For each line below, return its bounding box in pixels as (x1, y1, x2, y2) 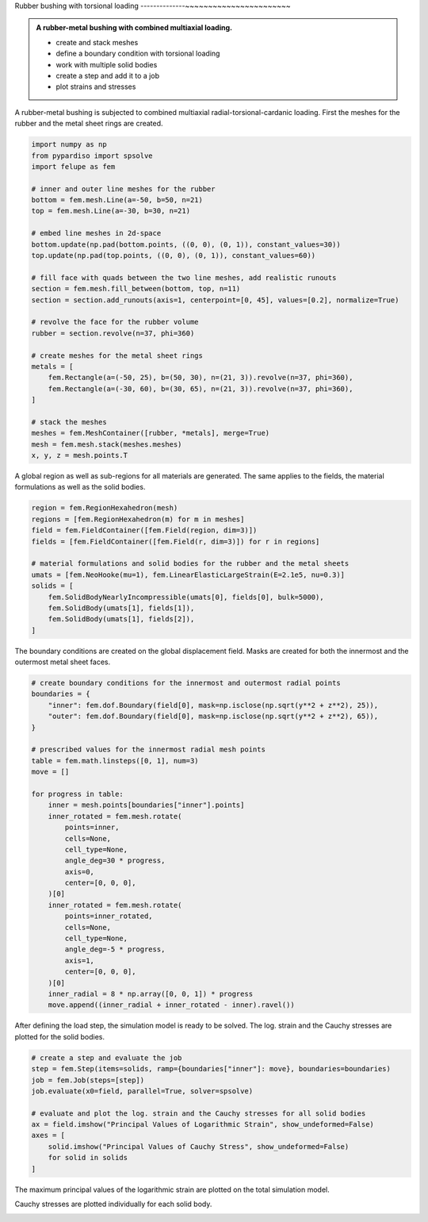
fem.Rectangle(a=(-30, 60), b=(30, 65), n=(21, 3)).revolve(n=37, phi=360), (48, 384, 353, 393)
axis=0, (64, 867, 95, 876)
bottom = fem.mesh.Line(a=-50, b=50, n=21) (31, 195, 204, 205)
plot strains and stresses (55, 82, 136, 91)
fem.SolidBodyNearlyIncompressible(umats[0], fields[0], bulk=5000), (48, 592, 324, 601)
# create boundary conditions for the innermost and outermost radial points (31, 678, 341, 688)
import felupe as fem (31, 162, 116, 171)
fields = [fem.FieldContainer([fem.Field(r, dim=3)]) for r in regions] (31, 536, 320, 546)
